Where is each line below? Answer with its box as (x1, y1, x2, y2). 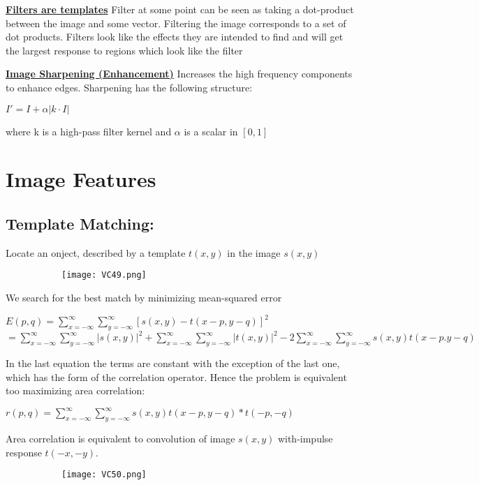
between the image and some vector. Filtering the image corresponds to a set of (6, 15, 346, 30)
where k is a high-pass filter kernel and (6, 124, 172, 138)
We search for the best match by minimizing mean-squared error (6, 290, 282, 304)
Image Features (6, 165, 156, 193)
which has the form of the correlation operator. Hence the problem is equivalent (6, 369, 347, 384)
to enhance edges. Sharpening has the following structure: (6, 80, 253, 94)
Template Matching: (6, 212, 154, 234)
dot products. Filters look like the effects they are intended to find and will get (6, 29, 344, 44)
